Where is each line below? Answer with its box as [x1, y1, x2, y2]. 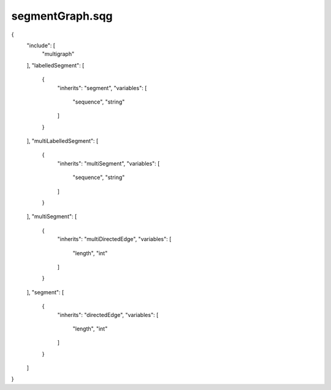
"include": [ [26, 42, 55, 49]
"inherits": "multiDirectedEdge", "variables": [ [57, 235, 172, 243]
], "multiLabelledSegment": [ [26, 137, 99, 145]
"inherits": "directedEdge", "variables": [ [57, 311, 159, 318]
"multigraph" [42, 50, 75, 58]
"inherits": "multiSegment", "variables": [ [57, 159, 160, 167]
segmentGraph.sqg [11, 9, 113, 23]
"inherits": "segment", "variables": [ [57, 84, 147, 91]
